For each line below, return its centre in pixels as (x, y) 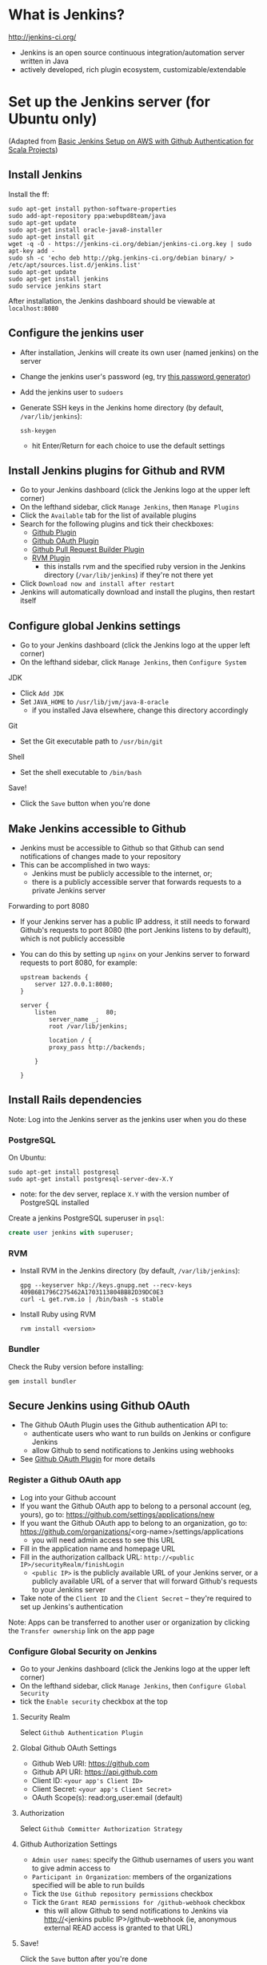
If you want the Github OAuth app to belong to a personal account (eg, (135, 1506)
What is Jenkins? (67, 15)
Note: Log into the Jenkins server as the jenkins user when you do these (128, 1119)
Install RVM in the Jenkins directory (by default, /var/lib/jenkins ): (130, 1271)
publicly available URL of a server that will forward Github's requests (145, 1581)
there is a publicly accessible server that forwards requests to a (137, 882)
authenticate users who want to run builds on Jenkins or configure (141, 1434)
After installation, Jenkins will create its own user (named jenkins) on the (139, 352)
